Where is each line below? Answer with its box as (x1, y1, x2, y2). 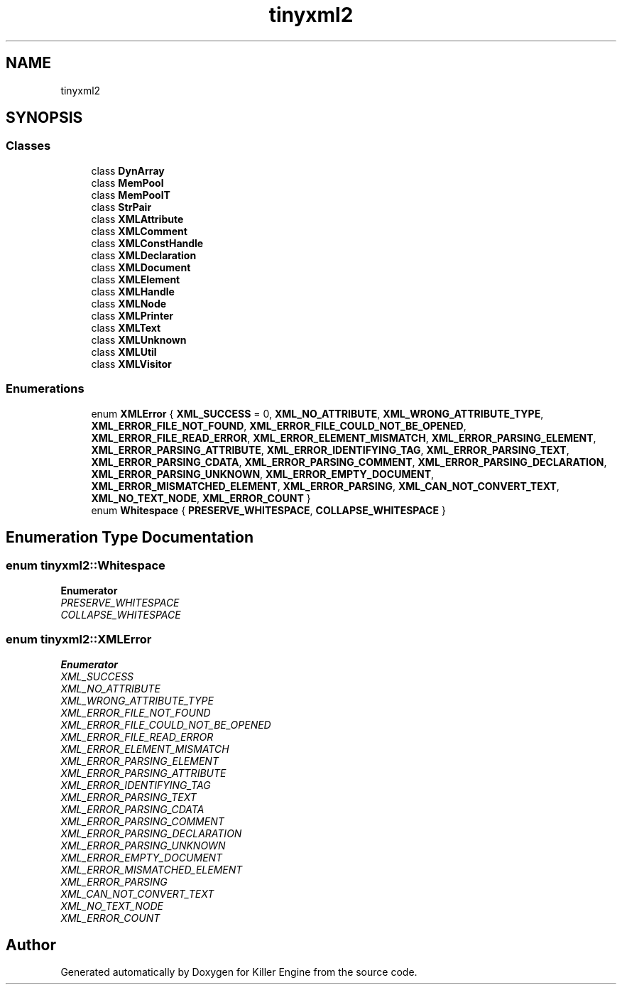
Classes (6, 138, 51, 153)
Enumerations (6, 381, 84, 396)
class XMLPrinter (91, 309, 174, 322)
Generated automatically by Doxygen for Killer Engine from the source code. (60, 966, 418, 979)
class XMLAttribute (91, 212, 184, 225)
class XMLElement (91, 273, 180, 285)
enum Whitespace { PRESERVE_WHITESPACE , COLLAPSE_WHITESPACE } (91, 504, 446, 516)
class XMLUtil (91, 345, 157, 358)
